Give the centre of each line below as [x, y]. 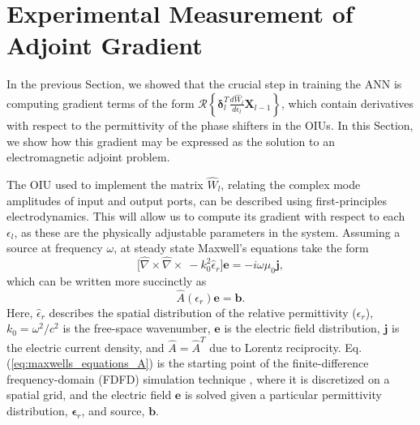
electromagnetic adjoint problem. [88, 157]
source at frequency [55, 248]
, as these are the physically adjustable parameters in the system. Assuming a [207, 232]
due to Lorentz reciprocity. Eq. [286, 347]
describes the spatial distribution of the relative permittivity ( [203, 312]
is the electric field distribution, [302, 328]
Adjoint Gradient [105, 45]
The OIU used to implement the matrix [105, 184]
